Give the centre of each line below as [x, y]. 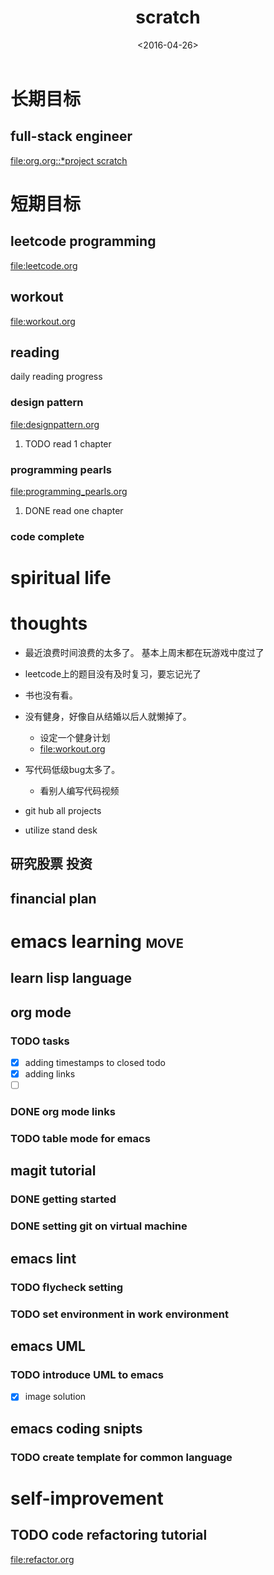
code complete [47, 536]
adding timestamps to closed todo [95, 1063]
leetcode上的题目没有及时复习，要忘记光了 [113, 674]
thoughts [49, 623]
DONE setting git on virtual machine [99, 1226]
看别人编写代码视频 [79, 791]
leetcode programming [83, 241]
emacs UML [48, 1346]
